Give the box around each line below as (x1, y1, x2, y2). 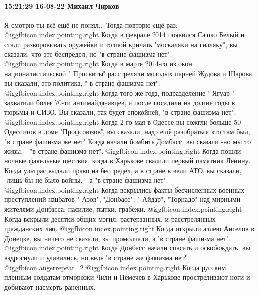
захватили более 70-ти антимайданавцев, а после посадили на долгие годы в (4, 97, 235, 107)
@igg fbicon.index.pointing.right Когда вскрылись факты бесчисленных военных (4, 184, 245, 195)
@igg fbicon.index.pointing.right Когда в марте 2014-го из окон (4, 58, 192, 69)
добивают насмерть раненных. (4, 281, 96, 292)
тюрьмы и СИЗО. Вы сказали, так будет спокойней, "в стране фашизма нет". (4, 107, 236, 117)
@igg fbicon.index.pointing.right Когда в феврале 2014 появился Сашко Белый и (4, 29, 245, 40)
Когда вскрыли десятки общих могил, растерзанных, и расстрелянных (4, 213, 216, 224)
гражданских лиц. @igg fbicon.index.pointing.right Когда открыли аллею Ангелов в (4, 223, 254, 234)
